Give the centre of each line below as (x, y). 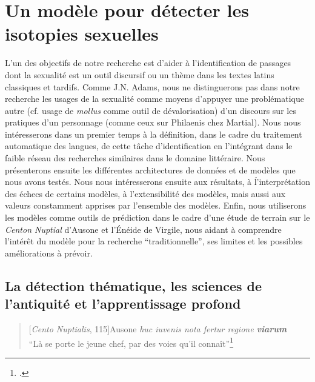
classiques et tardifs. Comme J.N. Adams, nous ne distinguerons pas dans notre (152, 86)
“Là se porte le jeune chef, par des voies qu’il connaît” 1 (131, 342)
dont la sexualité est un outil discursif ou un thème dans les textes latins (140, 74)
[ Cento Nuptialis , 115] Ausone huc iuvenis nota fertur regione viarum (158, 329)
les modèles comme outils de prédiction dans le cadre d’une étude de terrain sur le (157, 217)
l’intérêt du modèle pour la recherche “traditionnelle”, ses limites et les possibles (154, 241)
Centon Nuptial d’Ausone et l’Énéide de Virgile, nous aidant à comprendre (143, 229)
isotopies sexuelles (82, 34)
